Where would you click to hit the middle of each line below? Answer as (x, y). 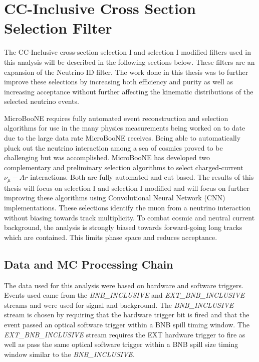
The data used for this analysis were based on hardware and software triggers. (124, 285)
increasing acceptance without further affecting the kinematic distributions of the (129, 91)
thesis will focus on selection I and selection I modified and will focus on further (127, 188)
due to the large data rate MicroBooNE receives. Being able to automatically (122, 138)
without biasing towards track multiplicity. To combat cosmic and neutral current (129, 217)
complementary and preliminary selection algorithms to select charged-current (124, 167)
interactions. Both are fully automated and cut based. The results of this (142, 177)
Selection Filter (58, 28)
